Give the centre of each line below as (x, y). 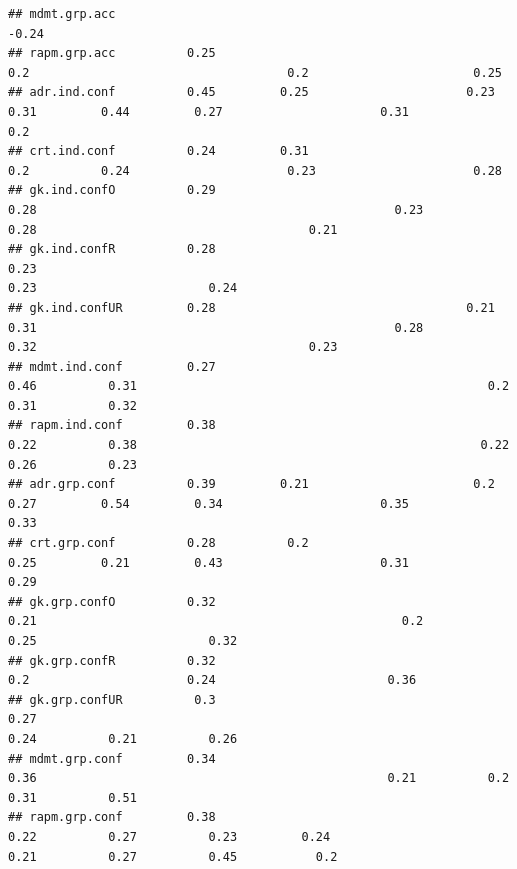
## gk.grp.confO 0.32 (112, 601)
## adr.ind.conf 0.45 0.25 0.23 (251, 92)
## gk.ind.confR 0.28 (112, 249)
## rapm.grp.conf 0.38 (112, 817)
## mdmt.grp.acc (62, 14)
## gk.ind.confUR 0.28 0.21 (251, 307)
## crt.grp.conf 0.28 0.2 (158, 543)
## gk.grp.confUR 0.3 (112, 699)
